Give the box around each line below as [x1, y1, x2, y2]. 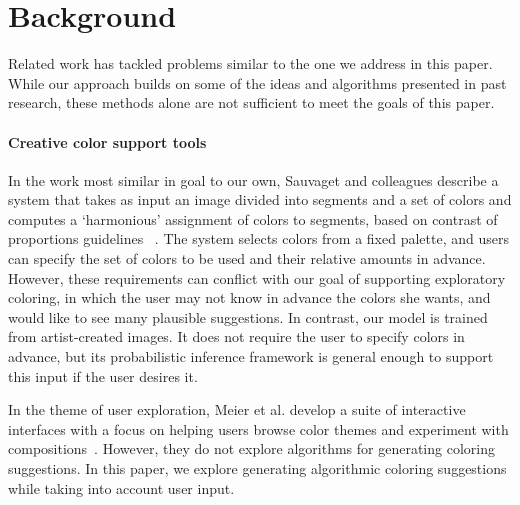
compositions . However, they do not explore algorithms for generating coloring [8, 438, 495, 459]
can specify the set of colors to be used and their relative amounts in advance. [8, 248, 486, 269]
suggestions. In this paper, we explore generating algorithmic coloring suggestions [8, 458, 507, 479]
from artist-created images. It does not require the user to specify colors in [8, 326, 465, 347]
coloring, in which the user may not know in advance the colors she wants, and [8, 287, 491, 308]
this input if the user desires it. [8, 365, 198, 386]
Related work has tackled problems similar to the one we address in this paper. [8, 53, 493, 74]
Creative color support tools [8, 131, 207, 152]
